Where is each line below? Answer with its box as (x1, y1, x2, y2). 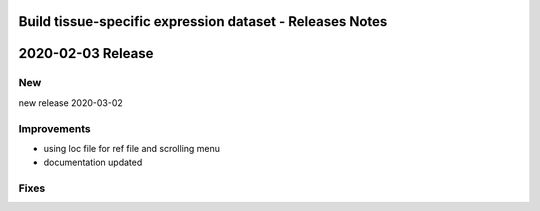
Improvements (18, 121, 91, 135)
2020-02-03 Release (18, 45, 154, 62)
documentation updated (43, 156, 143, 169)
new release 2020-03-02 (18, 96, 124, 109)
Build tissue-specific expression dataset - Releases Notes (18, 13, 388, 30)
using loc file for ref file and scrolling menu (43, 142, 220, 154)
